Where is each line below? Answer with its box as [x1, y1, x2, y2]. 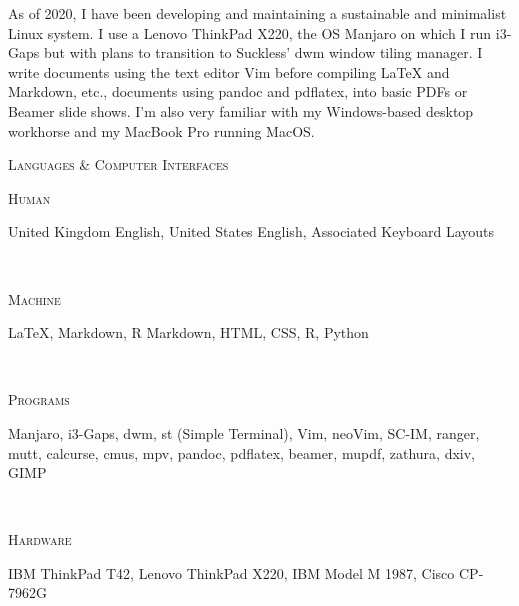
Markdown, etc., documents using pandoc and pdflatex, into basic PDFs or [8, 81, 468, 102]
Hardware [8, 529, 72, 550]
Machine [8, 288, 61, 309]
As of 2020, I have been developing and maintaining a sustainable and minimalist [8, 3, 507, 23]
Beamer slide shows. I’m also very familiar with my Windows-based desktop [8, 100, 474, 121]
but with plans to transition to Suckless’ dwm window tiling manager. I [43, 42, 483, 63]
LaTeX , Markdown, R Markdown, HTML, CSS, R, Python [8, 322, 369, 343]
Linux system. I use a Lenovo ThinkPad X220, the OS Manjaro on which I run [8, 22, 492, 43]
